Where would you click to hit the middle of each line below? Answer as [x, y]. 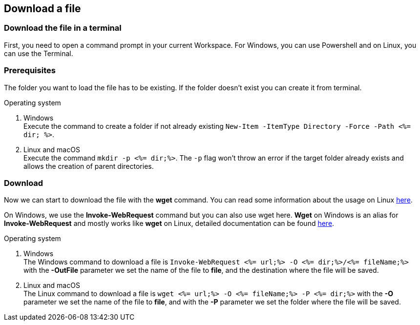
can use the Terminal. [39, 53]
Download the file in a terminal [63, 28]
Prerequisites [30, 71]
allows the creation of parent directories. [89, 166]
